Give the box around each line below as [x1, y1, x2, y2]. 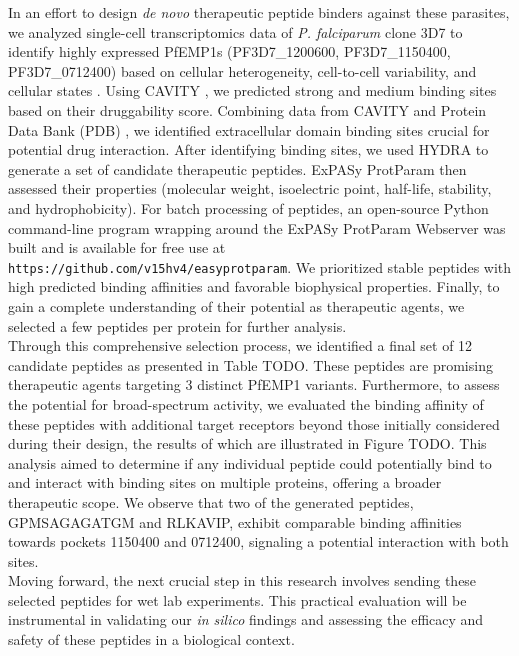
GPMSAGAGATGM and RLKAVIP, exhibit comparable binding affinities [8, 511, 462, 532]
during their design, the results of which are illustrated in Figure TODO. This [8, 433, 487, 454]
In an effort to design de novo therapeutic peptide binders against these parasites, [8, 2, 510, 22]
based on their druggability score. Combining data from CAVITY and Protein [8, 99, 487, 120]
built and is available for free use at [8, 237, 226, 258]
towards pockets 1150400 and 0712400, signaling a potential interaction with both [8, 531, 509, 552]
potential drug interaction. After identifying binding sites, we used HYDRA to [8, 139, 489, 160]
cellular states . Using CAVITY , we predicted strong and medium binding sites [8, 80, 497, 101]
